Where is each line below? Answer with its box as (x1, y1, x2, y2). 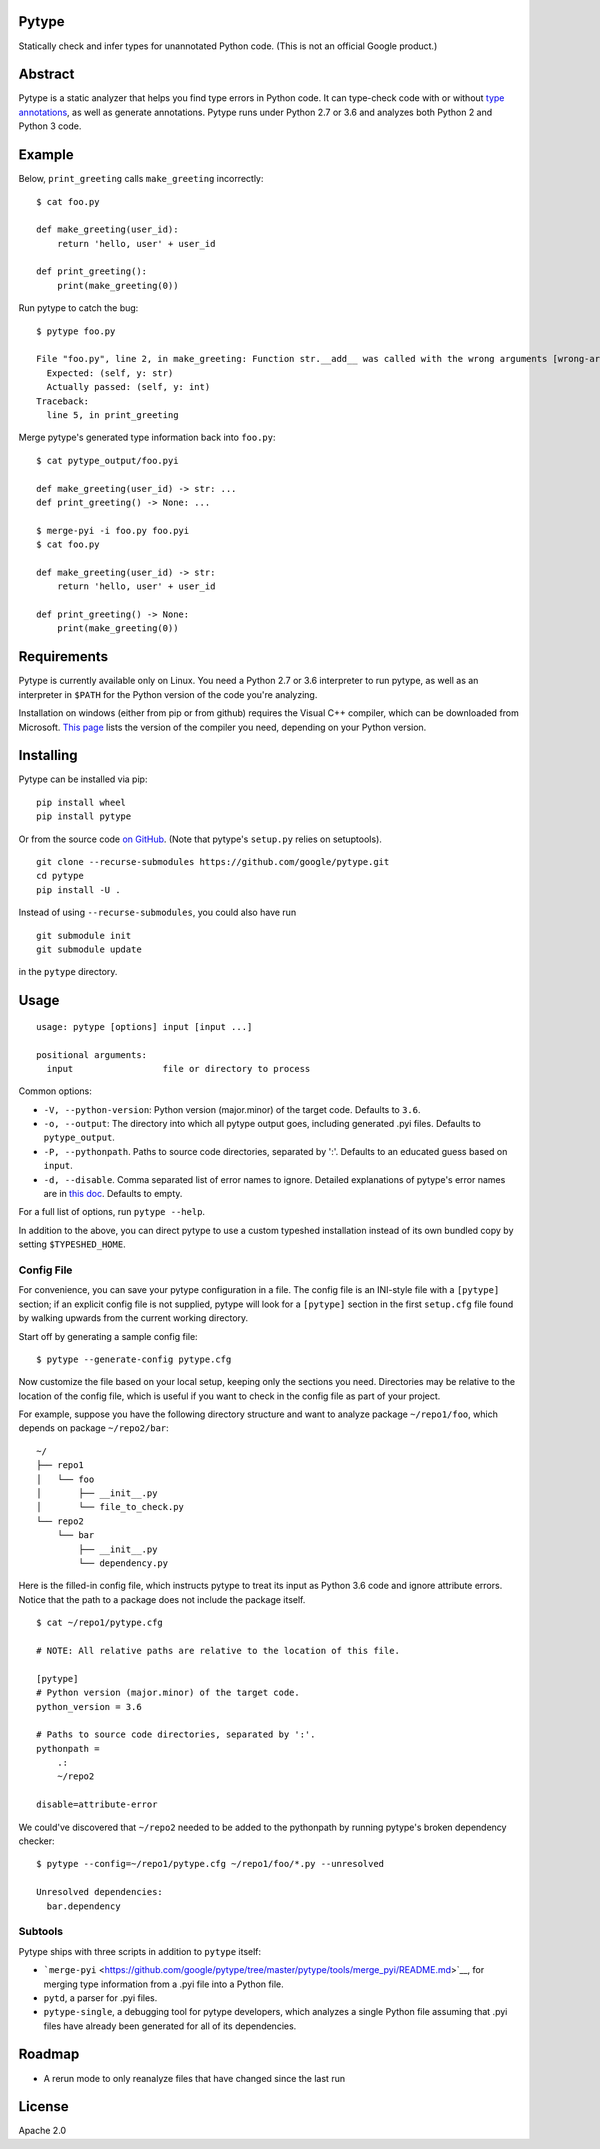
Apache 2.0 (18, 2125, 67, 2137)
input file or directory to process (46, 1063, 311, 1074)
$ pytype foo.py (36, 325, 116, 337)
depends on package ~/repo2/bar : (18, 1422, 169, 1434)
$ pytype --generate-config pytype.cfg (36, 1353, 232, 1365)
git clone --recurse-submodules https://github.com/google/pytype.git (36, 856, 390, 867)
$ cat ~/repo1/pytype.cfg (36, 1617, 164, 1629)
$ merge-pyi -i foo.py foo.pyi (36, 525, 190, 536)
